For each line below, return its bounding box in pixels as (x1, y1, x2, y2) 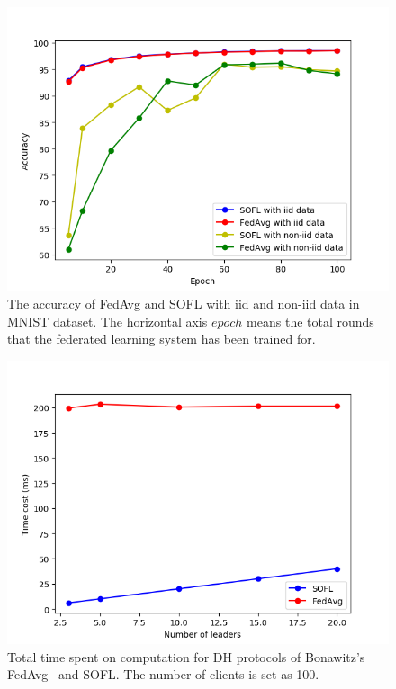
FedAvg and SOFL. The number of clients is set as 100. (7, 665, 319, 684)
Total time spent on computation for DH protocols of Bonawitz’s (7, 647, 365, 666)
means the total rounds (247, 311, 374, 330)
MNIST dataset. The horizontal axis (7, 311, 208, 330)
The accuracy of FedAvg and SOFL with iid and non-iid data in (7, 293, 360, 312)
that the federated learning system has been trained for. (7, 329, 316, 348)
